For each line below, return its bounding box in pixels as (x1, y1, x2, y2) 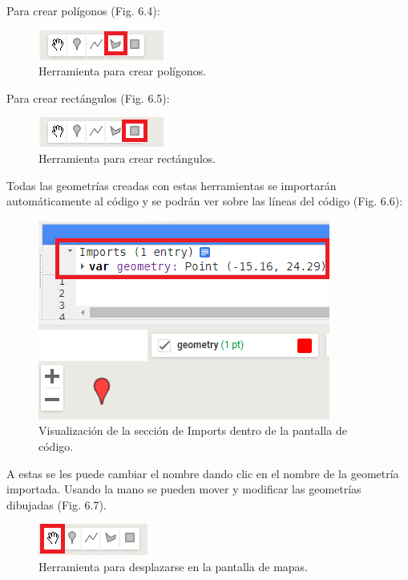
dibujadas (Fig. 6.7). (6, 496, 107, 513)
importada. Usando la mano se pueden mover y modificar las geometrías (6, 481, 362, 497)
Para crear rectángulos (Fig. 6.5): (6, 89, 170, 106)
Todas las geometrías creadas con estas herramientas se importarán (6, 176, 337, 193)
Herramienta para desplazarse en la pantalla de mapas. (38, 558, 308, 574)
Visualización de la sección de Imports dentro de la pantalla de (38, 422, 347, 439)
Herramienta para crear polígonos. (38, 63, 207, 79)
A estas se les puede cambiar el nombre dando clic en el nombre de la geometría (6, 464, 399, 481)
